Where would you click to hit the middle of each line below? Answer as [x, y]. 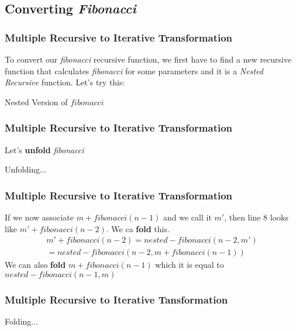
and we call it [187, 217]
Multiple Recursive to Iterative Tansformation [116, 299]
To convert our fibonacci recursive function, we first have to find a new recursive [148, 59]
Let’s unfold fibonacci [44, 149]
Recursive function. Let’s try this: [65, 82]
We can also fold [35, 265]
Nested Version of [36, 101]
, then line [242, 217]
